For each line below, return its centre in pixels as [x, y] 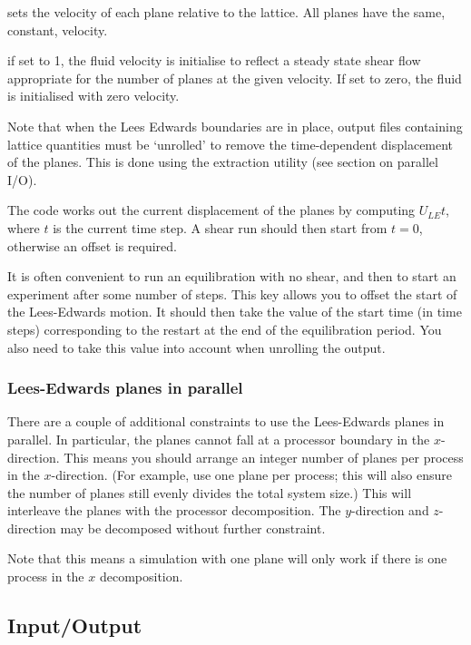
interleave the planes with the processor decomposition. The [174, 510]
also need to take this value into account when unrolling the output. [196, 347]
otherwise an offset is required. [92, 245]
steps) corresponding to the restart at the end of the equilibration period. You [225, 329]
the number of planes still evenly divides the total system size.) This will [210, 492]
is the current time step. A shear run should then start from [220, 227]
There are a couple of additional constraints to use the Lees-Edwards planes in [226, 421]
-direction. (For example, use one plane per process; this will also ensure [251, 475]
